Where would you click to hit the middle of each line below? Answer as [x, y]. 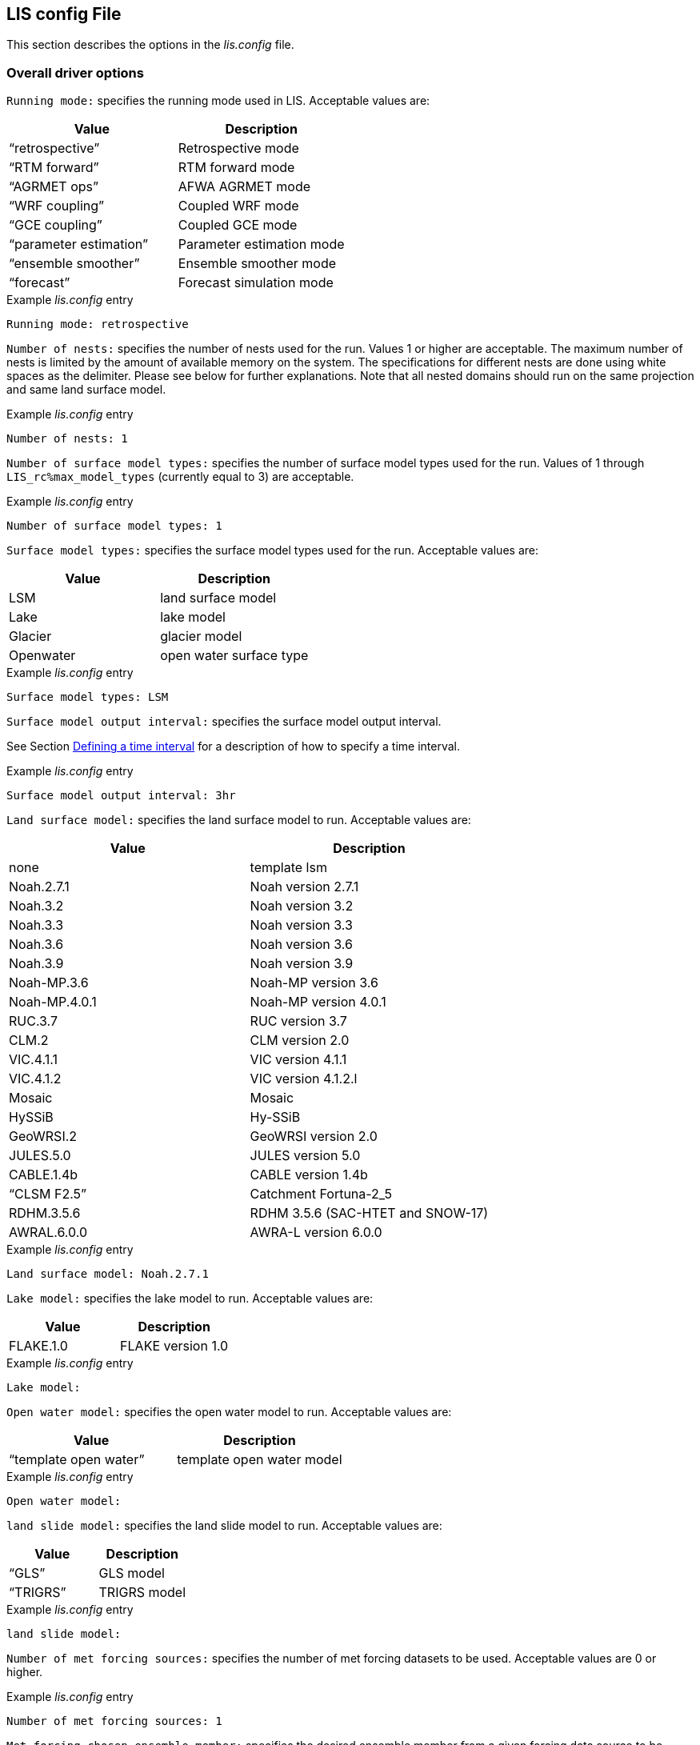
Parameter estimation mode [261, 244]
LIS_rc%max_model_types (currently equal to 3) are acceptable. [180, 477]
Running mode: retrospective [98, 324]
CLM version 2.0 [300, 1041]
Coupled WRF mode [238, 206]
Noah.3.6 [36, 945]
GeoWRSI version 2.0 [314, 1137]
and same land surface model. [86, 390]
